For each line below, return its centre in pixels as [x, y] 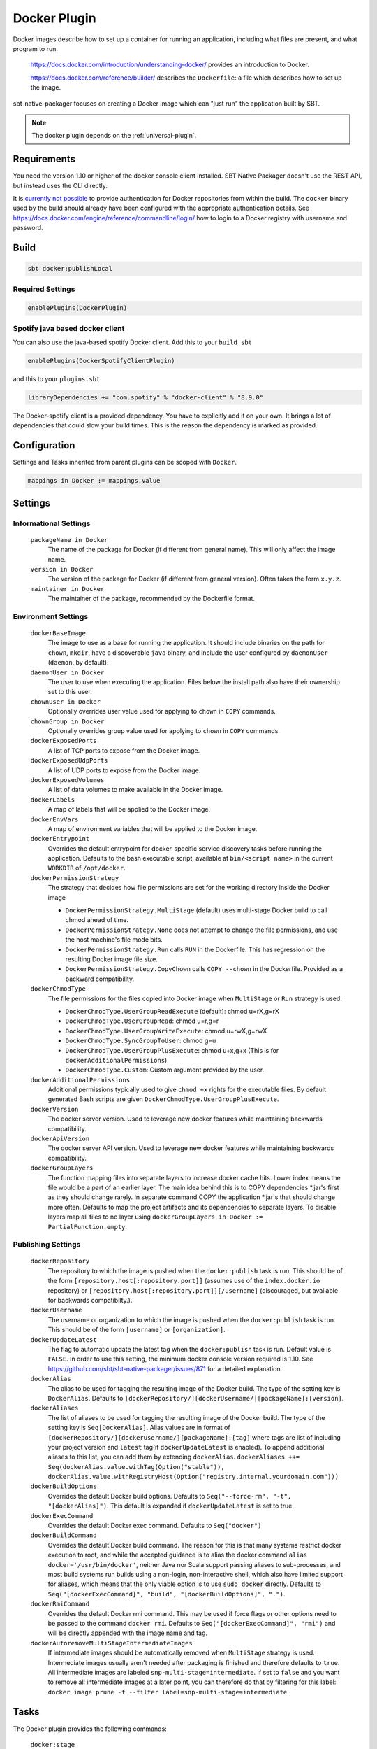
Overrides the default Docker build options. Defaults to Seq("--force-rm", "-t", [170, 1496]
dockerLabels [53, 800]
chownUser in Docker [66, 702]
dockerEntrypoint [60, 839]
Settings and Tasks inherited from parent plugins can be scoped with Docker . [125, 462]
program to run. [36, 48]
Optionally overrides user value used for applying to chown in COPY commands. [162, 711]
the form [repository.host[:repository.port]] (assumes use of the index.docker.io [184, 1281]
